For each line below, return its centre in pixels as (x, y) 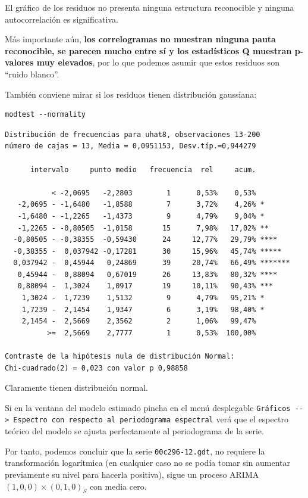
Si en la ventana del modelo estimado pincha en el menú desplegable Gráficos (148, 407)
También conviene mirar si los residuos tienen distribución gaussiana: (131, 94)
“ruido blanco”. (32, 74)
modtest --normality (45, 115)
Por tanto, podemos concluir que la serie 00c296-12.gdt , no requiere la (135, 451)
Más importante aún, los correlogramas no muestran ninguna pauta (140, 39)
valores (19, 62)
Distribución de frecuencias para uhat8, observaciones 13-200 (133, 134)
